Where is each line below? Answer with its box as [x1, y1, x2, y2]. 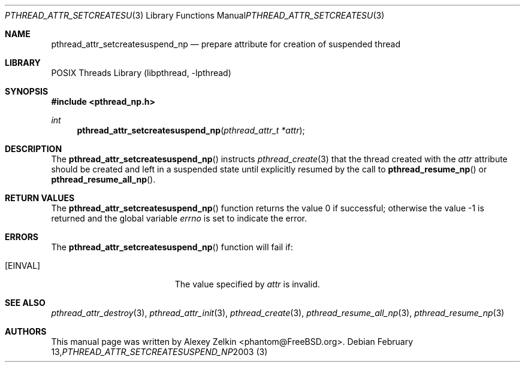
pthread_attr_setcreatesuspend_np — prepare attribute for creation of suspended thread [51, 39, 400, 49]
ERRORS [5, 232, 39, 242]
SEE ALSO [5, 298, 46, 308]
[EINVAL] [5, 260, 41, 271]
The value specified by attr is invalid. [174, 279, 320, 289]
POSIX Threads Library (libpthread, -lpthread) [51, 68, 231, 78]
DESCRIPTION [5, 144, 62, 154]
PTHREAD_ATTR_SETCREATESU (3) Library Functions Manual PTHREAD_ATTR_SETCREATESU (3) [5, 10, 385, 20]
